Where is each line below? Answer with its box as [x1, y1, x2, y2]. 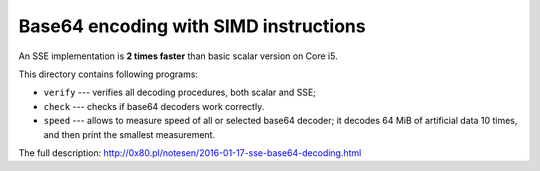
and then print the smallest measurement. [43, 128, 215, 140]
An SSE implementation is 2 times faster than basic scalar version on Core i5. [18, 50, 339, 62]
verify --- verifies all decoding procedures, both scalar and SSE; [43, 86, 317, 99]
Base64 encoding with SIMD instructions [18, 15, 366, 37]
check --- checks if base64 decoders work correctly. [43, 100, 265, 112]
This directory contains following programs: [18, 68, 199, 80]
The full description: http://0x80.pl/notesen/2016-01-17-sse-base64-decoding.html [18, 146, 362, 159]
